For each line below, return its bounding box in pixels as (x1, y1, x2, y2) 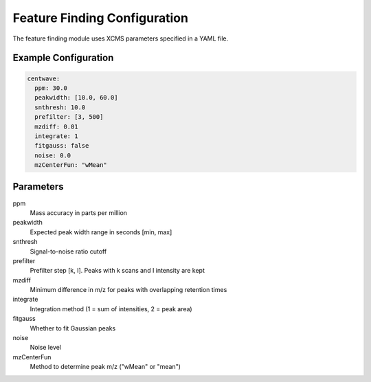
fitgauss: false (34, 142, 89, 150)
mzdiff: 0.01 (34, 122, 78, 131)
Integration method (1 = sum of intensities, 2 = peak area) (30, 304, 192, 313)
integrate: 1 (34, 132, 78, 140)
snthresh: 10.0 (34, 103, 86, 111)
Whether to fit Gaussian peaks (30, 324, 116, 333)
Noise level (30, 344, 62, 352)
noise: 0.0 (34, 151, 71, 159)
